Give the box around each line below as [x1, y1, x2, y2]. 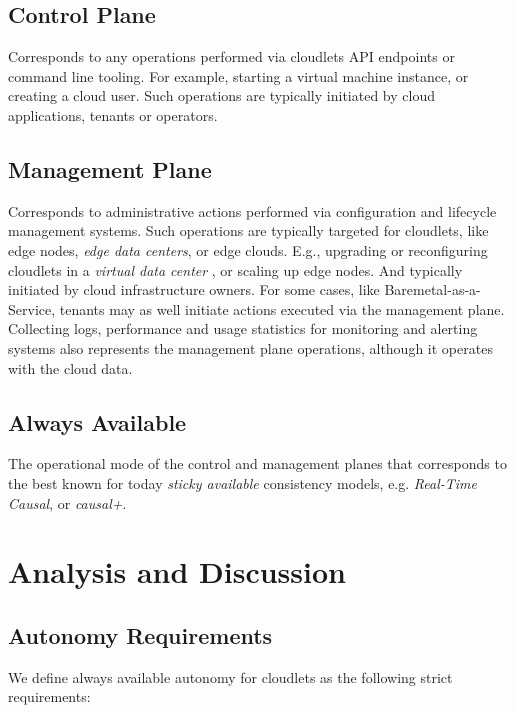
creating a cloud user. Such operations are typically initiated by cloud [8, 85, 435, 106]
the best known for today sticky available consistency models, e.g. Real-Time [8, 472, 477, 493]
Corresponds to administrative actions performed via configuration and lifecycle [8, 200, 497, 221]
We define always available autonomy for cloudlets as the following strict [8, 666, 453, 687]
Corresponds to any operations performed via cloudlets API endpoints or [8, 46, 455, 67]
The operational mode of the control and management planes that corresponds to [8, 453, 507, 474]
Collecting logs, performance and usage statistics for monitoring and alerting [8, 318, 478, 339]
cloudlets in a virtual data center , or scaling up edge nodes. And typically [8, 259, 463, 280]
